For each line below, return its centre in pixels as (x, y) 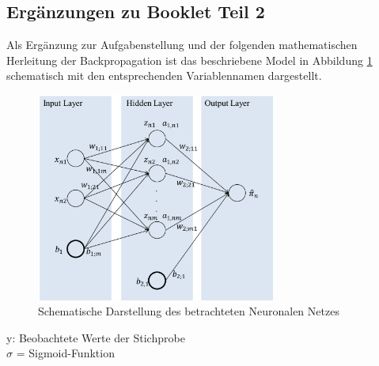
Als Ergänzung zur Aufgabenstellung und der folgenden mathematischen (182, 45)
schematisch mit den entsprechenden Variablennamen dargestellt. (164, 75)
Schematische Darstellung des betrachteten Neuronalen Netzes (189, 311)
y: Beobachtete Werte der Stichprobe (96, 337)
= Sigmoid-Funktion (65, 353)
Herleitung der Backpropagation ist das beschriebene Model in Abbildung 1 (189, 60)
